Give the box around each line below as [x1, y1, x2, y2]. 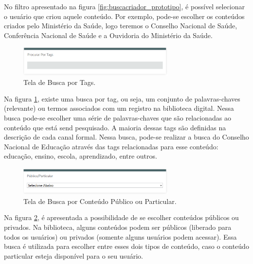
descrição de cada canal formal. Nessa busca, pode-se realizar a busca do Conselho [4, 132, 249, 142]
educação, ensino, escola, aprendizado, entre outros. [4, 151, 157, 161]
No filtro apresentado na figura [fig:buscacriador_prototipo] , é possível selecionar [4, 1, 245, 11]
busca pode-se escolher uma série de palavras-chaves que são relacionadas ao [4, 113, 231, 122]
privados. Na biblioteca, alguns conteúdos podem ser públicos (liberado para [4, 222, 232, 232]
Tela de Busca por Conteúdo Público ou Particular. [23, 196, 177, 206]
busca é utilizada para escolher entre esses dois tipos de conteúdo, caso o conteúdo [4, 241, 249, 251]
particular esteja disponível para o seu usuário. [4, 250, 143, 261]
